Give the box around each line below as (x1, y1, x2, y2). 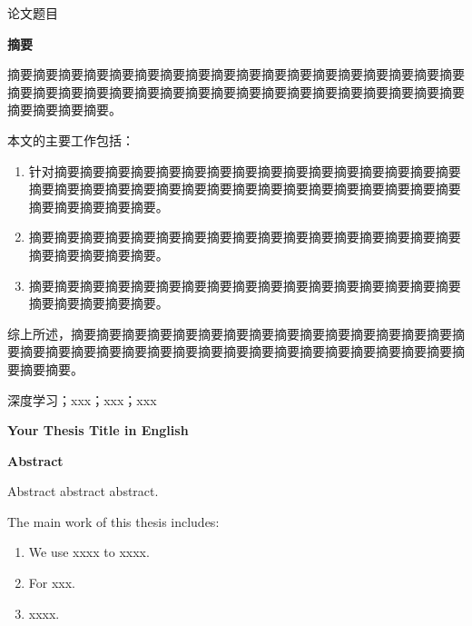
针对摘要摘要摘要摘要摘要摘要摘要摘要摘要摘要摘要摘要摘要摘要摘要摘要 (28, 161, 461, 180)
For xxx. (28, 573, 75, 592)
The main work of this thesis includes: (7, 512, 220, 531)
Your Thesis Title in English (7, 421, 189, 440)
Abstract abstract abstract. (7, 482, 159, 501)
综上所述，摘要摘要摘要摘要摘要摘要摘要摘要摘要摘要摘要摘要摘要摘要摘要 (7, 323, 452, 343)
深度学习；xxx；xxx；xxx (7, 390, 157, 409)
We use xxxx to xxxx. (28, 542, 150, 561)
